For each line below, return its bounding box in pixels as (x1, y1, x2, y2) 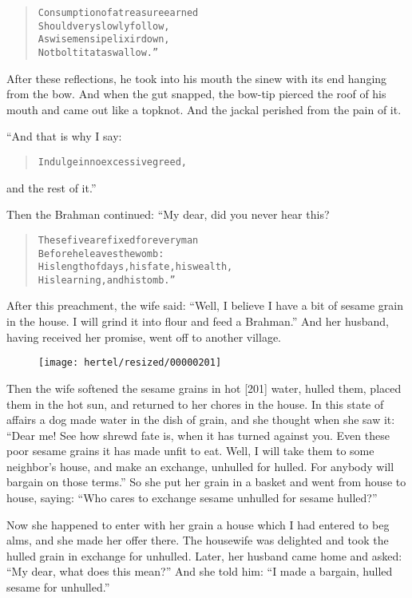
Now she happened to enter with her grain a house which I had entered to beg (6, 516, 390, 533)
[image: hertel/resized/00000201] (38, 357, 222, 369)
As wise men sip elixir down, (38, 34, 170, 46)
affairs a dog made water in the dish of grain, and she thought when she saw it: (6, 411, 395, 428)
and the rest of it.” (6, 179, 97, 196)
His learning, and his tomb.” (38, 274, 176, 286)
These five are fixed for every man (38, 234, 199, 246)
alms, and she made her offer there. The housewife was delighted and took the (6, 532, 389, 548)
